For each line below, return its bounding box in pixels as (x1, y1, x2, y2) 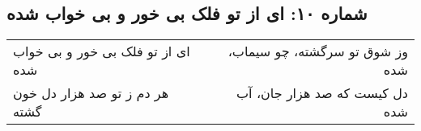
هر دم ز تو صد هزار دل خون (13, 84, 169, 103)
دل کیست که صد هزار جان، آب (236, 84, 408, 103)
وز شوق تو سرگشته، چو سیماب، (228, 42, 408, 61)
